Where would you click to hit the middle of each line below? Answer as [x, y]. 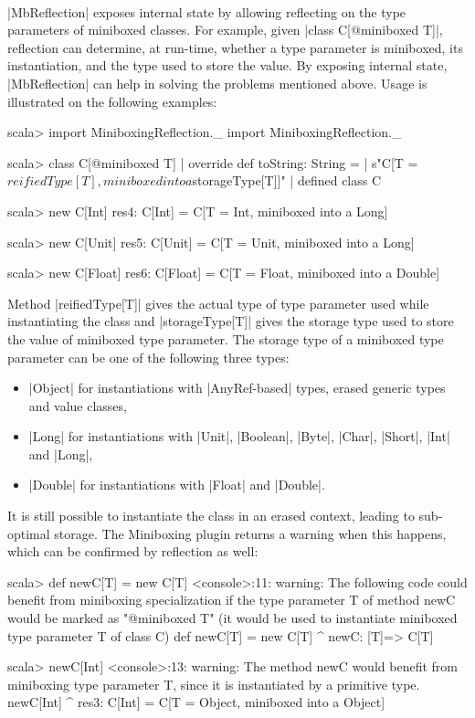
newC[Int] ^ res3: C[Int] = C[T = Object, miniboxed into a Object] [196, 702]
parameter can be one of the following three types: [148, 357]
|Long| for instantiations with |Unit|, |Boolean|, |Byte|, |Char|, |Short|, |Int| [239, 436]
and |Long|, [61, 454]
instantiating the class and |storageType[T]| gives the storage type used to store [231, 321]
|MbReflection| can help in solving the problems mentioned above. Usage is [217, 83]
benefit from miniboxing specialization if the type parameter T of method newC [232, 600]
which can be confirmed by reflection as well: [133, 551]
